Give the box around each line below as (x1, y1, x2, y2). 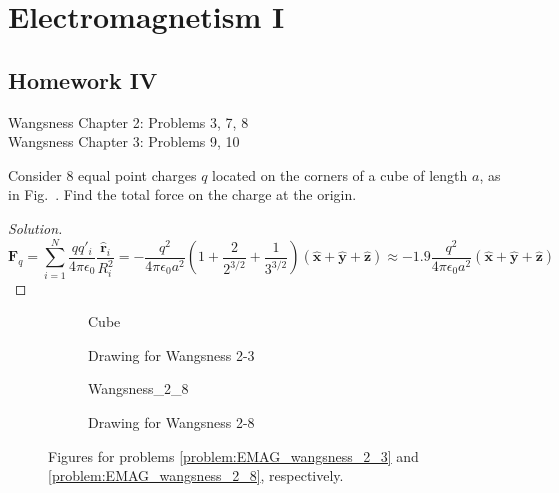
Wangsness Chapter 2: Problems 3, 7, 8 (8, 111, 249, 132)
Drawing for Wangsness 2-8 (88, 412, 255, 433)
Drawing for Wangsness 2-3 (88, 344, 255, 365)
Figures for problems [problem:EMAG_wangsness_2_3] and (48, 445, 419, 466)
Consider (8, 164, 62, 185)
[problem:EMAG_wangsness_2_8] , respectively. (48, 465, 344, 486)
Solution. (8, 217, 63, 238)
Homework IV (8, 64, 158, 95)
